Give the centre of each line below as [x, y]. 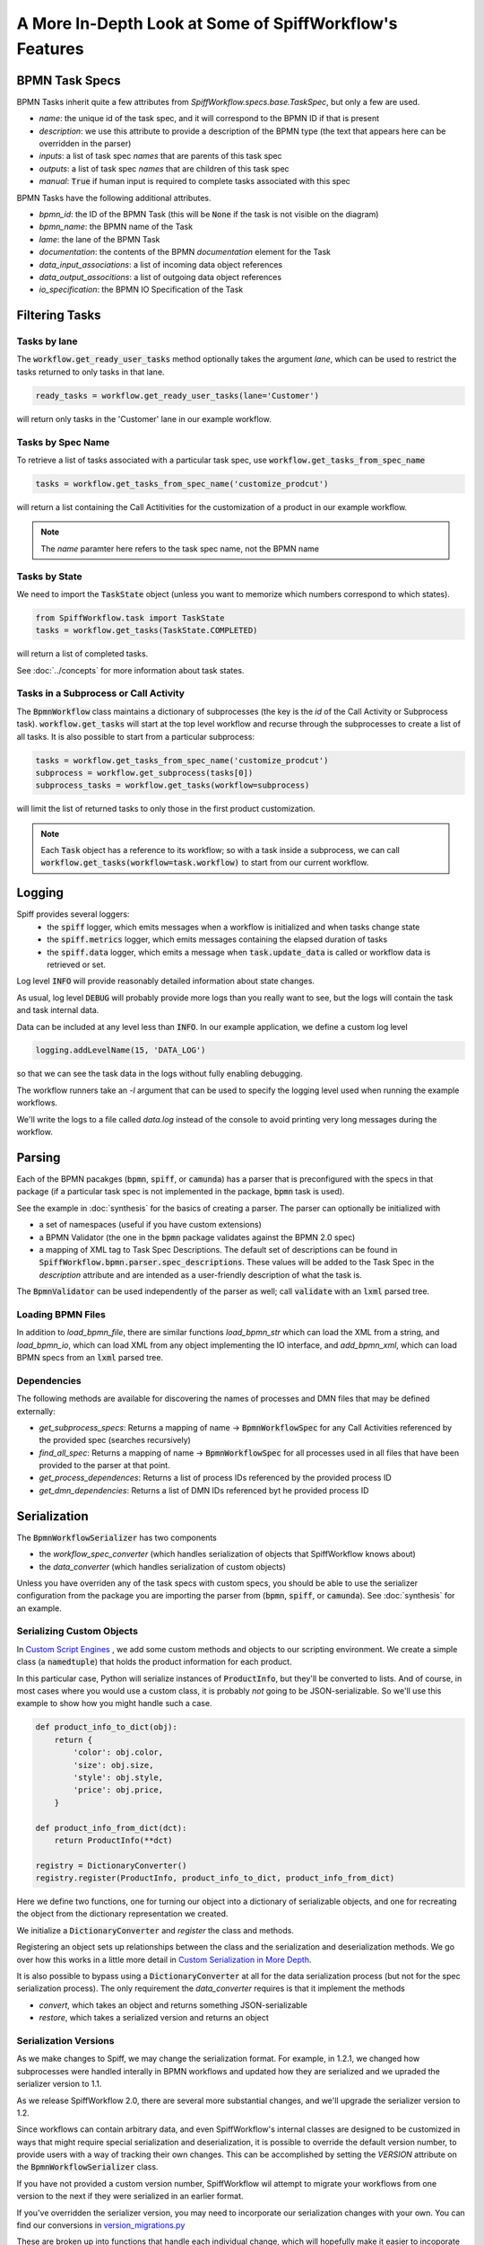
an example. [39, 1608]
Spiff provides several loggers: [73, 914]
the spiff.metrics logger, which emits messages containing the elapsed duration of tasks [217, 939]
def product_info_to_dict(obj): [107, 1727]
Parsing [39, 1157]
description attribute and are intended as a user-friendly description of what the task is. [200, 1274]
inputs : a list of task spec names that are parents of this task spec [160, 156]
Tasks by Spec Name [63, 442]
